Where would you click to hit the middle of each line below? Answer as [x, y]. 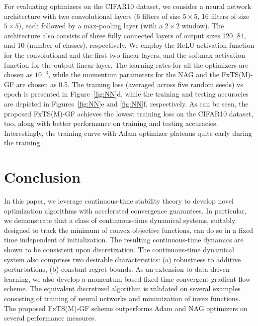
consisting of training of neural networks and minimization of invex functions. [122, 298]
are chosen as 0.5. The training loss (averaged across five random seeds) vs [129, 84]
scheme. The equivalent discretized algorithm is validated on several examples [122, 288]
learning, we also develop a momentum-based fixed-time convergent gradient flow [128, 278]
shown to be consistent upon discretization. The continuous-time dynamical [119, 249]
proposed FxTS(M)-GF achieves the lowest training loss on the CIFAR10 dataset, [129, 113]
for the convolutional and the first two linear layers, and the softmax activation [125, 54]
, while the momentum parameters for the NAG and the [134, 74]
